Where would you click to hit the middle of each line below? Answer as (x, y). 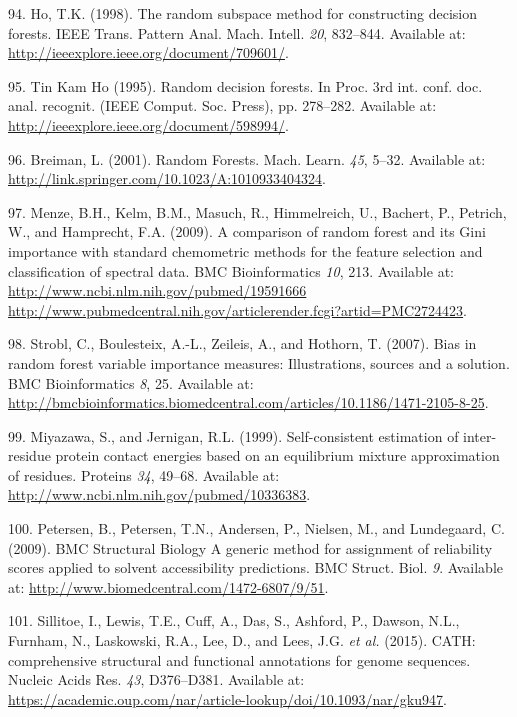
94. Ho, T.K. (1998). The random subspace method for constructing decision (243, 13)
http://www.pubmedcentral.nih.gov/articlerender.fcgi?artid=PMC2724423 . (237, 309)
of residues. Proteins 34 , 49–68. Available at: (144, 474)
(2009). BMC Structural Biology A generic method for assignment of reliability (250, 547)
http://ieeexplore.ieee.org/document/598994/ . (148, 124)
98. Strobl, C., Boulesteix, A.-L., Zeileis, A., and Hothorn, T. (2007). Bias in (242, 343)
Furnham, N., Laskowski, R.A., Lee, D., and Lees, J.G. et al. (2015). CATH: (242, 640)
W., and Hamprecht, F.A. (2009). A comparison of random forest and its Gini (247, 231)
